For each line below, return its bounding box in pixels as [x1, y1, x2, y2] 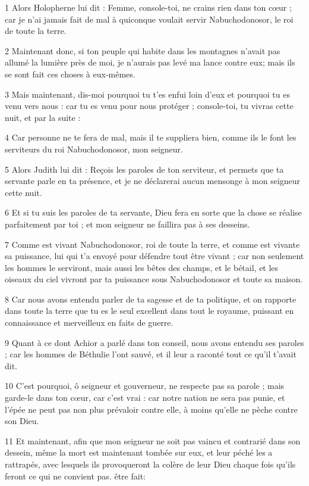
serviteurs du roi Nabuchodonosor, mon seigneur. [5, 142, 183, 155]
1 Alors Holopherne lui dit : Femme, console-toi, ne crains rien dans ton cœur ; [5, 1, 292, 13]
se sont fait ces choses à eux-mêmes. [5, 67, 135, 80]
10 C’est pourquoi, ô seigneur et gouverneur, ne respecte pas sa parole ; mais [5, 379, 285, 392]
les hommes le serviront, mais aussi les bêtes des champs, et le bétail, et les [5, 261, 279, 273]
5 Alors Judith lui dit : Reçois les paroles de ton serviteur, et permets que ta [5, 163, 284, 175]
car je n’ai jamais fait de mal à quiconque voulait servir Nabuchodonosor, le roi [5, 13, 294, 25]
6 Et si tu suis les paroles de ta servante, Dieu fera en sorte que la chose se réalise [5, 206, 302, 219]
